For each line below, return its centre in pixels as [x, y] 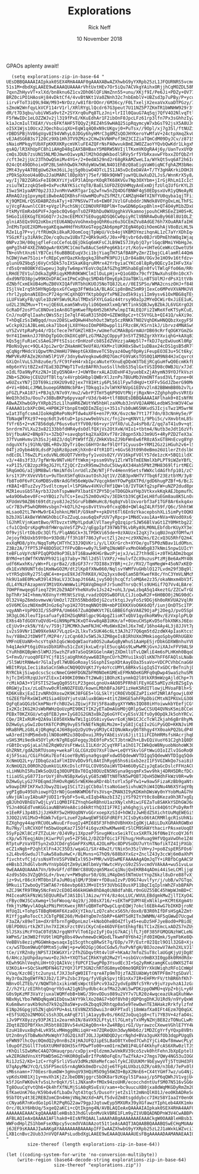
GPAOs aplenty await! [33, 66]
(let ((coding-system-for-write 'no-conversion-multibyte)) [82, 1154]
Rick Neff [99, 27]
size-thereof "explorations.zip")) [98, 1165]
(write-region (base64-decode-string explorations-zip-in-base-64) [102, 1160]
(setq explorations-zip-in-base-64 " [58, 76]
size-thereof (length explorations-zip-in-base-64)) [94, 1144]
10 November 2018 [99, 39]
